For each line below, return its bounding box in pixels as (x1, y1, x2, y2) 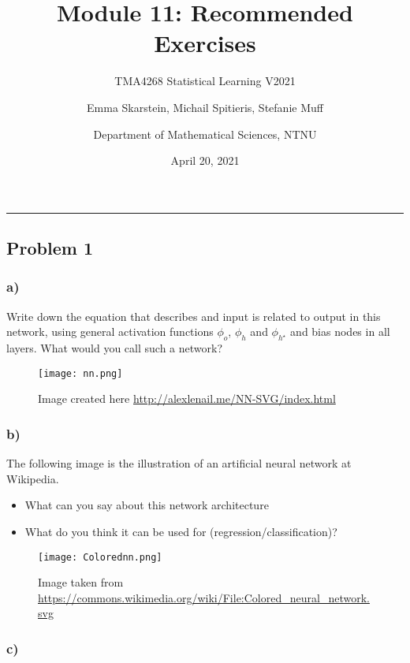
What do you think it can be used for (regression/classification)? (24, 523, 337, 539)
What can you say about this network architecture (24, 497, 269, 513)
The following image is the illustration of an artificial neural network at (6, 455, 352, 471)
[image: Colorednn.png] (38, 551, 162, 563)
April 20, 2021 (170, 152, 240, 169)
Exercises (154, 27, 256, 59)
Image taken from (38, 574, 124, 590)
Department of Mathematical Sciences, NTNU (93, 125, 317, 142)
